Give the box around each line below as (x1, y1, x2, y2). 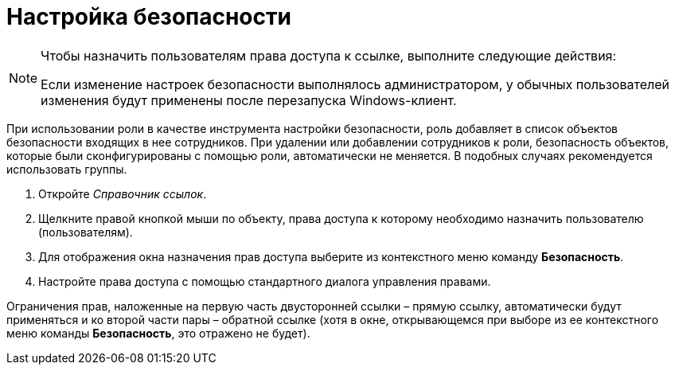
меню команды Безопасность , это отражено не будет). (6, 326, 310, 340)
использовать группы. (6, 162, 127, 176)
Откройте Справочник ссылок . (38, 186, 207, 201)
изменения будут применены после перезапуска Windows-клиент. (41, 92, 457, 108)
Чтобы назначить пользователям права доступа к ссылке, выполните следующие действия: (41, 47, 617, 64)
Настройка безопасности (6, 3, 291, 30)
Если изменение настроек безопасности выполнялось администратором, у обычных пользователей (41, 76, 669, 92)
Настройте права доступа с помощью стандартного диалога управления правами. (38, 274, 491, 288)
